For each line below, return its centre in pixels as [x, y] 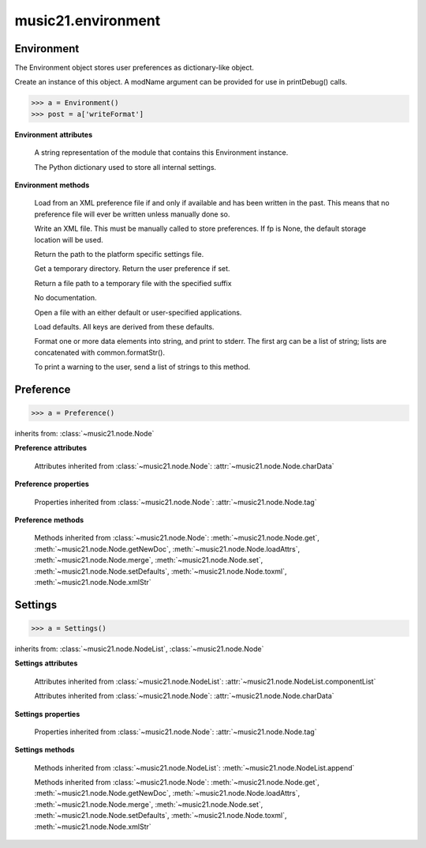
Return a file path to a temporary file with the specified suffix [133, 283]
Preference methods [49, 520]
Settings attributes [46, 663]
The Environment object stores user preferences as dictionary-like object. [134, 68]
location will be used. [69, 239]
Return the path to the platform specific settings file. [119, 254]
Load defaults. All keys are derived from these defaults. [124, 326]
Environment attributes [54, 134]
